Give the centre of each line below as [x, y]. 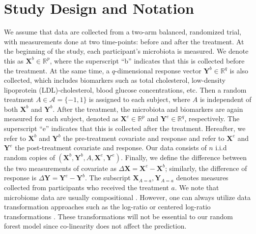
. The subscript [108, 178]
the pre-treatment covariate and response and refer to [144, 138]
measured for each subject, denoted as [61, 118]
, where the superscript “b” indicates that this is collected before [147, 60]
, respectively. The [212, 118]
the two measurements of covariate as [60, 168]
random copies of [29, 157]
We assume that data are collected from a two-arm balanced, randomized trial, [123, 32]
